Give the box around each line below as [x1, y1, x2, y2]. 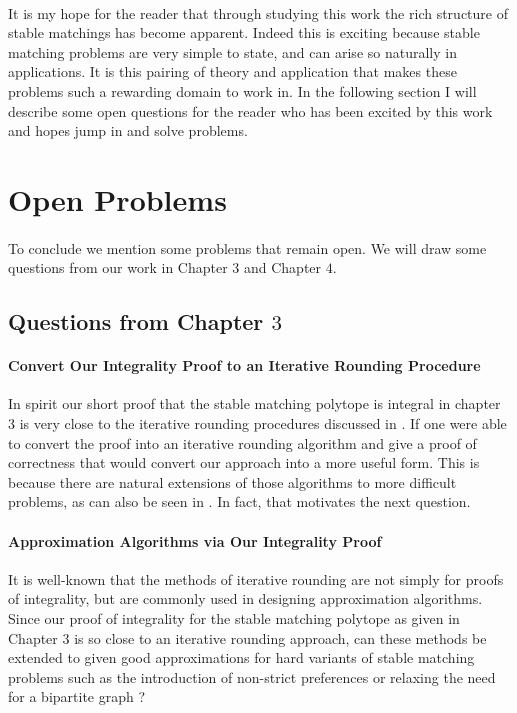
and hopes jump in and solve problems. [8, 120, 248, 141]
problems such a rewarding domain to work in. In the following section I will [8, 80, 477, 101]
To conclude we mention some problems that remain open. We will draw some [8, 237, 487, 258]
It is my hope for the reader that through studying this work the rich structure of [8, 2, 508, 23]
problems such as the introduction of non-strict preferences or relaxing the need [8, 666, 496, 687]
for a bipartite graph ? [8, 686, 146, 707]
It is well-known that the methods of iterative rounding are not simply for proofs [8, 568, 504, 589]
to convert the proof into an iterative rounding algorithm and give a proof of [8, 432, 477, 453]
